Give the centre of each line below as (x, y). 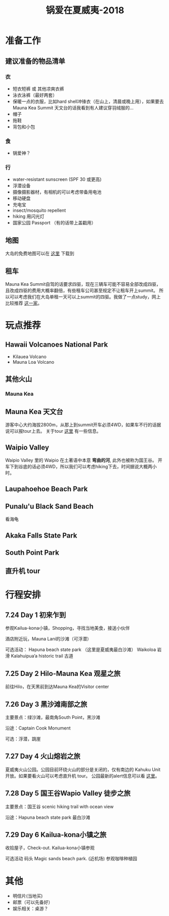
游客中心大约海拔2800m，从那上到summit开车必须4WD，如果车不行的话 (81, 425)
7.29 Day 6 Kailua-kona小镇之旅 (56, 835)
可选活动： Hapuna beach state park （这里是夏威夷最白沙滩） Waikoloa (81, 650)
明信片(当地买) (28, 896)
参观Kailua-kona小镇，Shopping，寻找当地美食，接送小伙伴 (68, 628)
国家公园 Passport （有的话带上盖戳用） (54, 223)
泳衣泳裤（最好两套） (35, 95)
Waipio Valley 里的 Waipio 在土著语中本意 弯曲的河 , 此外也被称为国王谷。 (81, 460)
